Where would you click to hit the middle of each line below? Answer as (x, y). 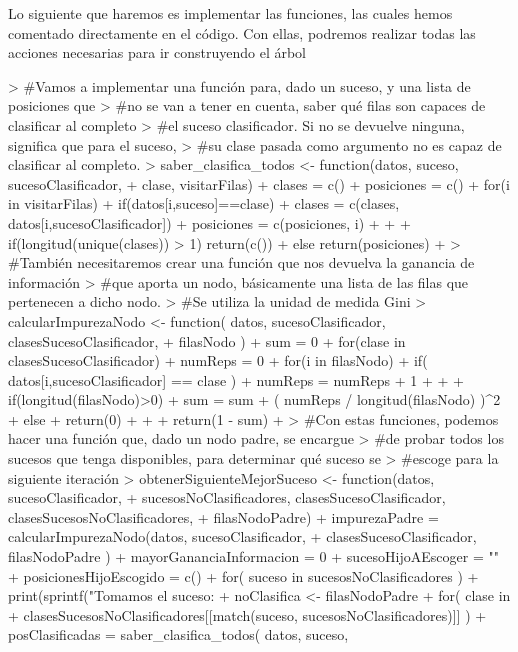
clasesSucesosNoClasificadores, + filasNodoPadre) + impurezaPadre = (223, 516)
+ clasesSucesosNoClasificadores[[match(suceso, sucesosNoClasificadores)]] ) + (247, 614)
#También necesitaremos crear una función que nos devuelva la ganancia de (241, 262)
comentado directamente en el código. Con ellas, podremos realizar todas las (242, 32)
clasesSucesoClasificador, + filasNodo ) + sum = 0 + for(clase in (207, 340)
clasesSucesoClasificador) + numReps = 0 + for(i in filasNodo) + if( (218, 360)
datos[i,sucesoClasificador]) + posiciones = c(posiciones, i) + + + (209, 222)
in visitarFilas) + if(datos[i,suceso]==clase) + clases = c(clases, (204, 203)
